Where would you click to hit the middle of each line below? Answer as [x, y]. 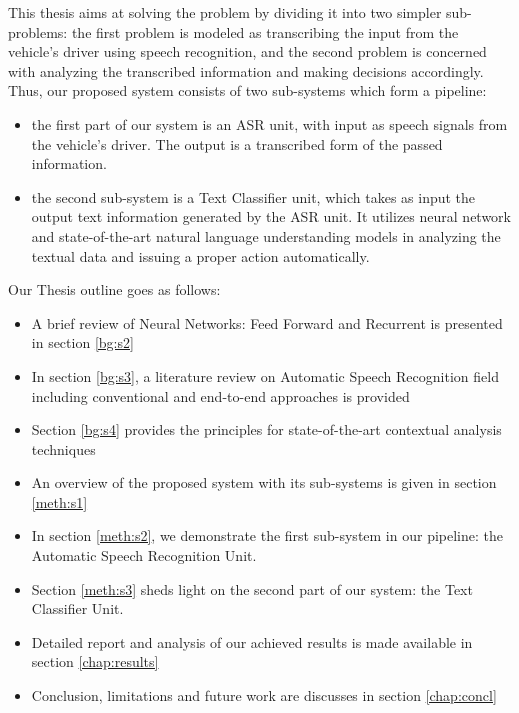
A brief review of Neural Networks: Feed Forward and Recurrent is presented [267, 322]
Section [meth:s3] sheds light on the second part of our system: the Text [252, 588]
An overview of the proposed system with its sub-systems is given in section [264, 482]
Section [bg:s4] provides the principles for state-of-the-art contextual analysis [266, 429]
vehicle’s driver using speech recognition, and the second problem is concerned [247, 51]
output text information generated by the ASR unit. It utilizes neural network [271, 216]
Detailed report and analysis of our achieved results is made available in [252, 641]
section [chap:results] [95, 661]
